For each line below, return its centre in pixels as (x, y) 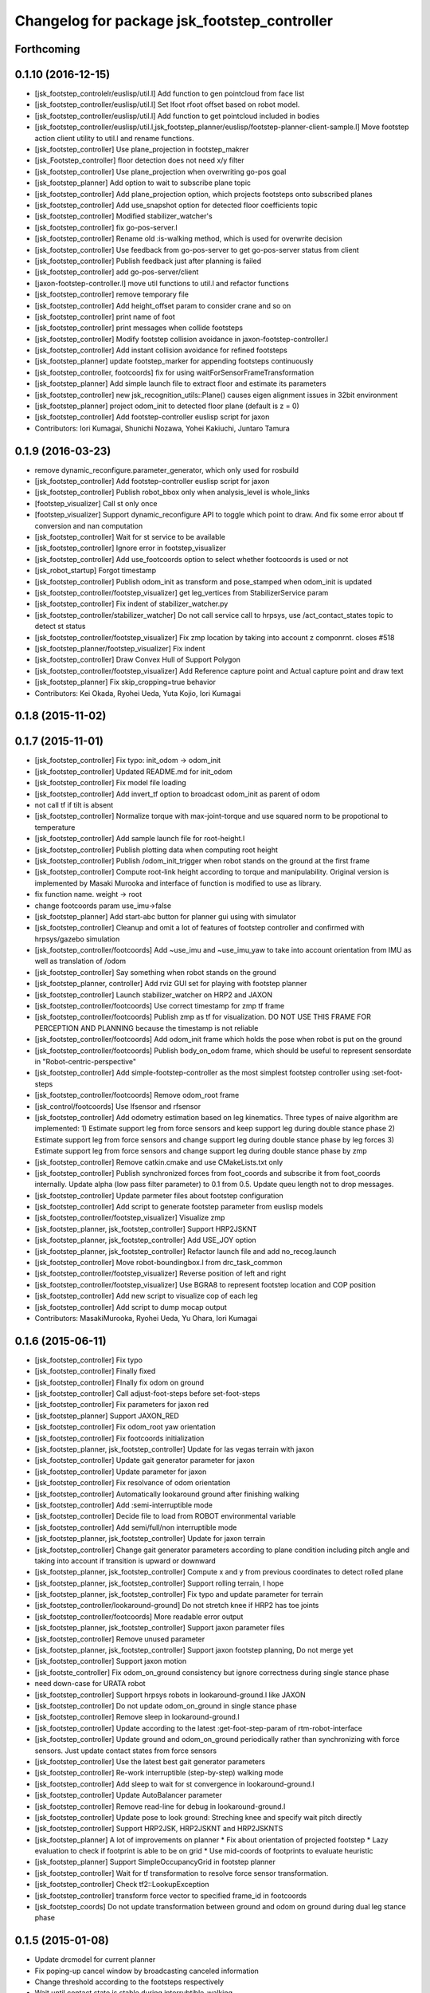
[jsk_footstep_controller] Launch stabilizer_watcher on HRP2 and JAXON (153, 995)
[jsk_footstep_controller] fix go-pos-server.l (106, 227)
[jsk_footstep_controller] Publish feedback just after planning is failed (148, 261)
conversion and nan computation (89, 525)
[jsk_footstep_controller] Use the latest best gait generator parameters (150, 1761)
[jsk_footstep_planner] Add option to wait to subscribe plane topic (143, 183)
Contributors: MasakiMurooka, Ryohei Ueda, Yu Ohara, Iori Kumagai (146, 1318)
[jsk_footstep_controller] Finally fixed (95, 1371)
